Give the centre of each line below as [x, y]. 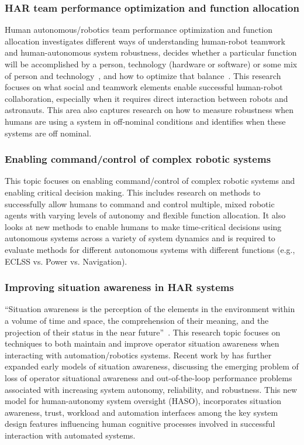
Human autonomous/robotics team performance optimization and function [139, 30]
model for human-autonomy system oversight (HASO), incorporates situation [143, 401]
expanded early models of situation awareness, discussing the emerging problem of [152, 366]
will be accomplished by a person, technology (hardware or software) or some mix [151, 64]
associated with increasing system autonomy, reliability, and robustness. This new [151, 389]
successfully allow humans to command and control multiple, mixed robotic [140, 203]
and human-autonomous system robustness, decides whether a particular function [151, 52]
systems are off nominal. [48, 133]
